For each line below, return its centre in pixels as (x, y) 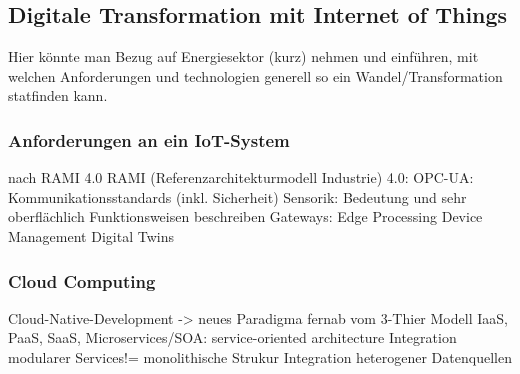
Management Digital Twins (91, 235)
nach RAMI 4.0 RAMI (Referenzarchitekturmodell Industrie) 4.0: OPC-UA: (241, 177)
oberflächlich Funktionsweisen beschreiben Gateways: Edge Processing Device (245, 216)
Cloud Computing (82, 280)
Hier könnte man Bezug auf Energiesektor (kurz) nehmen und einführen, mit (243, 56)
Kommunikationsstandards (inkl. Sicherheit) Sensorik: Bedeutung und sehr (237, 196)
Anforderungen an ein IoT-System (149, 139)
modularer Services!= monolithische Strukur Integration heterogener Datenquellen (260, 356)
